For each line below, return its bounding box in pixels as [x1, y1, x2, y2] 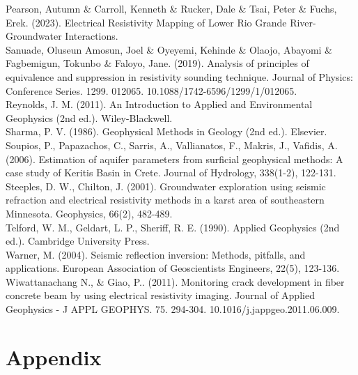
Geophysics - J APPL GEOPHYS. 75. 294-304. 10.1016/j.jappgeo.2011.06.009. [6, 302, 340, 316]
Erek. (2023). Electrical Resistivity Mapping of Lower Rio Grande [6, 15, 287, 29]
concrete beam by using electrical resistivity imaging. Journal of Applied [6, 288, 315, 303]
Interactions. [65, 29, 118, 43]
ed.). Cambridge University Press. [6, 234, 150, 248]
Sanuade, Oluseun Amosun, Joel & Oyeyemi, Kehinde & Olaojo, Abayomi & [6, 42, 332, 56]
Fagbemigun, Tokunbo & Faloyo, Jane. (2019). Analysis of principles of [6, 56, 309, 70]
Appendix [6, 342, 102, 371]
